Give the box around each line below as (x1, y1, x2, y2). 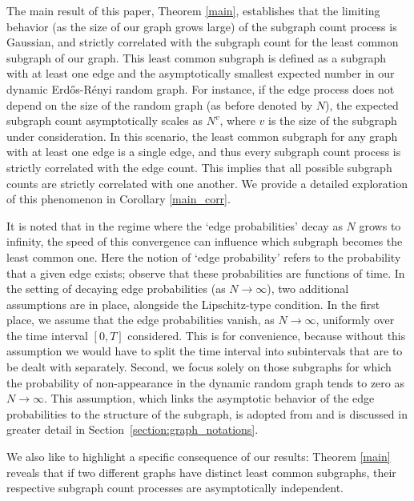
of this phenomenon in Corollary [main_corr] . (6, 190, 231, 207)
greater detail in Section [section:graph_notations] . (6, 421, 259, 438)
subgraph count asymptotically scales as (6, 112, 203, 129)
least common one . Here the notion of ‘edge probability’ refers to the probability (6, 248, 401, 265)
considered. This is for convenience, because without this (127, 327, 406, 343)
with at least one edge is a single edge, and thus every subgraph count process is (6, 143, 401, 160)
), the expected (325, 96, 399, 113)
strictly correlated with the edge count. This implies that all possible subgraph (6, 158, 392, 175)
